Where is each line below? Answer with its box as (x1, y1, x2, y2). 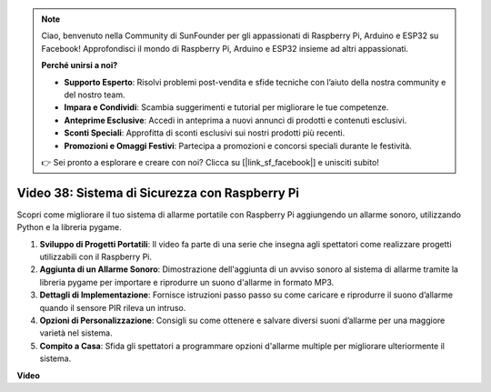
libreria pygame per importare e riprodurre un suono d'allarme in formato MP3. (39, 276, 335, 287)
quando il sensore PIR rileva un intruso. (39, 302, 186, 313)
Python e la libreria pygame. (16, 222, 122, 233)
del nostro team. (64, 89, 125, 100)
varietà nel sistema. (39, 327, 113, 338)
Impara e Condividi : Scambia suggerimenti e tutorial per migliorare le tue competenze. (64, 102, 389, 113)
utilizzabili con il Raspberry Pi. (39, 251, 153, 262)
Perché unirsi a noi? (41, 60, 118, 71)
